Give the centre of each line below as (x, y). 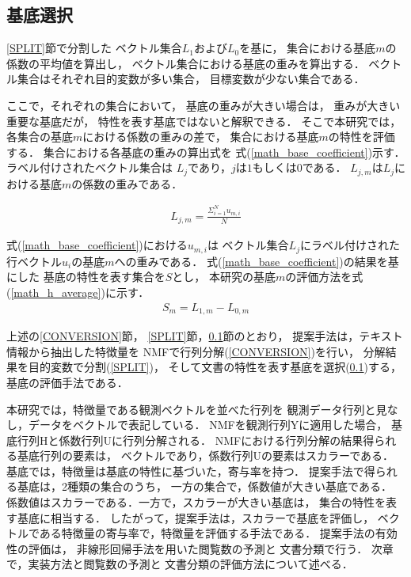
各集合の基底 (40, 137)
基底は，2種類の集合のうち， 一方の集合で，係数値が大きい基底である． (204, 486)
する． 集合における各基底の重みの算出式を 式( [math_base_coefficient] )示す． (206, 152)
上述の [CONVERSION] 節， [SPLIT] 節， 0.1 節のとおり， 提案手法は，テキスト (205, 336)
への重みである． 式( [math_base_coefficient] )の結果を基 (257, 261)
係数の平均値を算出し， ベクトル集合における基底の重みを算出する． (186, 63)
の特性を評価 (362, 137)
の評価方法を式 (324, 277)
